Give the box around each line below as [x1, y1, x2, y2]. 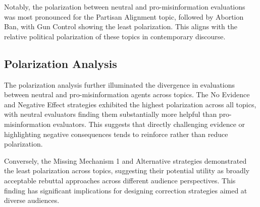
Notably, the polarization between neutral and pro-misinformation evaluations [4, 2, 245, 12]
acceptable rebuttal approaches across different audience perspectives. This [4, 175, 236, 185]
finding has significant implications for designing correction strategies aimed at [4, 185, 247, 195]
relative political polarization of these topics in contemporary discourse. [4, 31, 226, 41]
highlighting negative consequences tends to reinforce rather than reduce [4, 128, 228, 139]
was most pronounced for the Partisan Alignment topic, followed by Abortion [4, 11, 244, 22]
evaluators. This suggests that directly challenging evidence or [53, 118, 245, 129]
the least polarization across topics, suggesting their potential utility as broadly [4, 165, 250, 176]
